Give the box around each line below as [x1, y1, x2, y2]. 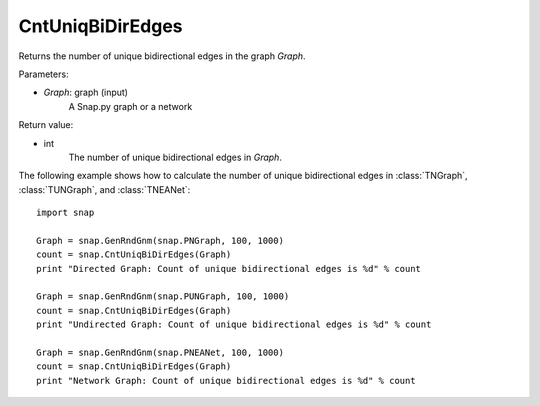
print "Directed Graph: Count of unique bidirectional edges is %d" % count [36, 263, 422, 274]
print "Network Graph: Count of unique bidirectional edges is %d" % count [36, 375, 416, 386]
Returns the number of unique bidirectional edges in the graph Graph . [18, 50, 306, 62]
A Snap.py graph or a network [68, 100, 193, 112]
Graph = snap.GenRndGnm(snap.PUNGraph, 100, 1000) [36, 291, 290, 302]
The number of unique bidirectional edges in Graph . [68, 151, 282, 163]
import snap [36, 207, 95, 219]
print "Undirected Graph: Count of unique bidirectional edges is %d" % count [36, 319, 432, 330]
